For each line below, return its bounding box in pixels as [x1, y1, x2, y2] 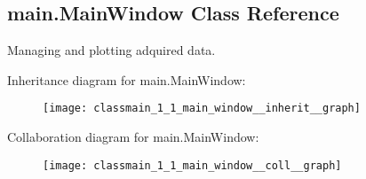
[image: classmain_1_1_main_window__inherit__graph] [43, 102, 361, 115]
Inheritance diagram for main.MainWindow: [7, 70, 246, 89]
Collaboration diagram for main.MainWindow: [7, 128, 259, 146]
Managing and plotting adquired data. [7, 41, 216, 59]
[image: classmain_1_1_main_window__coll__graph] [43, 159, 342, 172]
